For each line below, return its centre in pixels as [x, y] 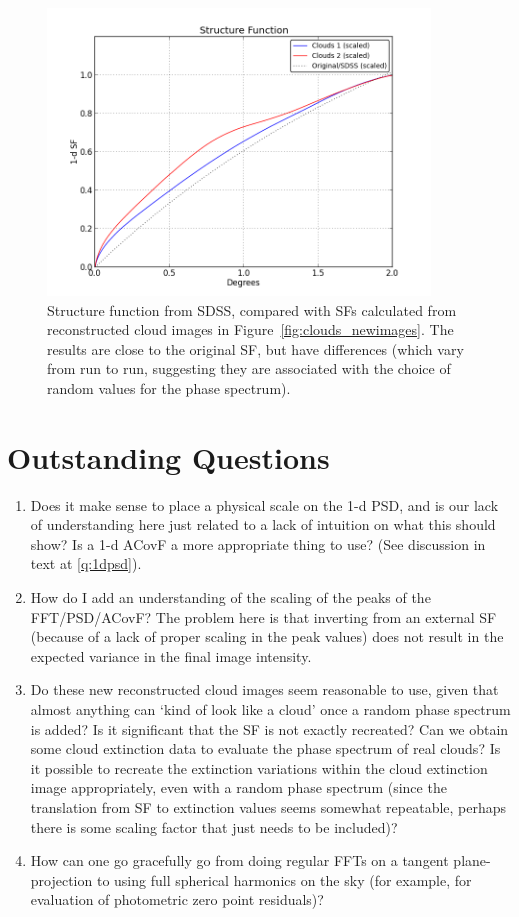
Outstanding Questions [168, 456]
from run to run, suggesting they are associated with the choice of [249, 368]
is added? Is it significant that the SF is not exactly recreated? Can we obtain [269, 728]
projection [61, 879]
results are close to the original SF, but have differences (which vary [255, 348]
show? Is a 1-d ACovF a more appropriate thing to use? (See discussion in [258, 543]
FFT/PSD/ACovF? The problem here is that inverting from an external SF [263, 616]
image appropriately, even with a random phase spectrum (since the [238, 787]
